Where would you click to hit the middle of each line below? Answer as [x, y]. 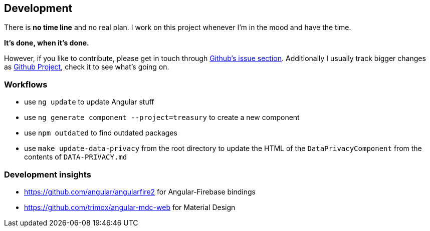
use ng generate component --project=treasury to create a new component [162, 117]
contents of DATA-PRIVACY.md [76, 157]
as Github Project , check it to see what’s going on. [87, 67]
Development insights [48, 174]
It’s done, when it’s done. [47, 43]
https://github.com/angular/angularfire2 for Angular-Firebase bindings [140, 191]
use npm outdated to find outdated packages [101, 133]
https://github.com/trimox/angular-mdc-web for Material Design [130, 207]
